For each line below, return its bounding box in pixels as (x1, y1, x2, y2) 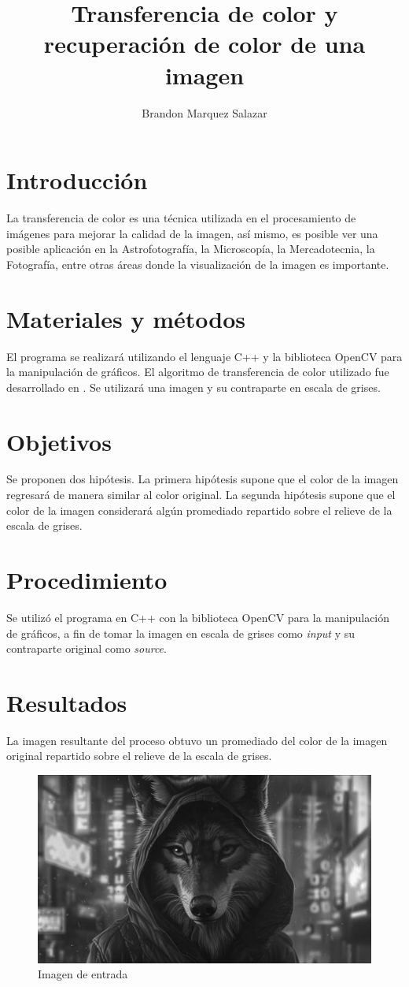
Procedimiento (6, 564, 168, 595)
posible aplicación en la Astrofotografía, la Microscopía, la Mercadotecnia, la (6, 240, 375, 257)
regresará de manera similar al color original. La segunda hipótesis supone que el (6, 486, 396, 503)
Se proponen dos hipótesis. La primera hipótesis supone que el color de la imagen (6, 471, 399, 487)
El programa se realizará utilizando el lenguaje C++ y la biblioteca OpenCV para (6, 348, 403, 364)
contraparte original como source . (6, 640, 167, 657)
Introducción (6, 164, 148, 196)
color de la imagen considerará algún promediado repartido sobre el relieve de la (6, 501, 392, 518)
